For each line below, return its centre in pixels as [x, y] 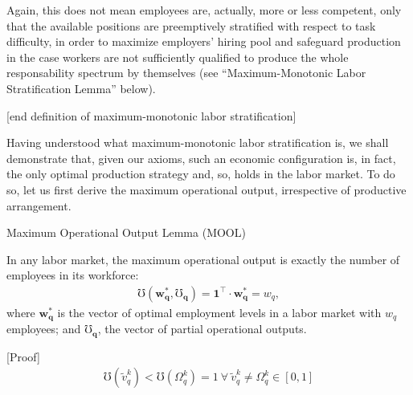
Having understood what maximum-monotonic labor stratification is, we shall [198, 143]
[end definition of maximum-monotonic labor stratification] [151, 115]
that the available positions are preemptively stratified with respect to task [191, 25]
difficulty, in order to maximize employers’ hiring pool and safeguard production [204, 41]
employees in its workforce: [73, 275]
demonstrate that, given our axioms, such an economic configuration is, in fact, [201, 158]
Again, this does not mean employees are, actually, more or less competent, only [204, 10]
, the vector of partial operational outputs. [202, 329]
